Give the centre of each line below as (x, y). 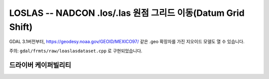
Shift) (21, 27)
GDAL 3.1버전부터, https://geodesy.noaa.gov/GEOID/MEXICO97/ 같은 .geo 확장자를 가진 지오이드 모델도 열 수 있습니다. (127, 42)
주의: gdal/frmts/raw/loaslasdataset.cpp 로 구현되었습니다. (76, 51)
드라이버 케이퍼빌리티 (40, 65)
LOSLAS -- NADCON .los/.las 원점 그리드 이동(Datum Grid (127, 13)
